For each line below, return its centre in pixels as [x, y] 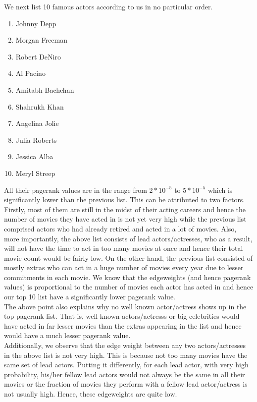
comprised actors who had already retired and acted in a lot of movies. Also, [120, 228]
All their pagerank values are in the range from [76, 190]
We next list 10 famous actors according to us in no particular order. [108, 6]
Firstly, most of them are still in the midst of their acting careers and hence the [125, 209]
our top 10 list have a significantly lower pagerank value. [90, 297]
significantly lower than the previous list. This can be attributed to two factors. [125, 200]
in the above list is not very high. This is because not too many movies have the [126, 355]
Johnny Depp [36, 23]
